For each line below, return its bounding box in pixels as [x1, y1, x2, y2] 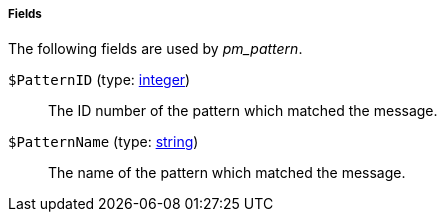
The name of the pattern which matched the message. [48, 164, 406, 182]
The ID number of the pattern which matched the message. [48, 102, 438, 120]
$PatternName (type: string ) [8, 133, 199, 151]
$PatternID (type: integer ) [8, 71, 191, 89]
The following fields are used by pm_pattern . [8, 40, 303, 58]
